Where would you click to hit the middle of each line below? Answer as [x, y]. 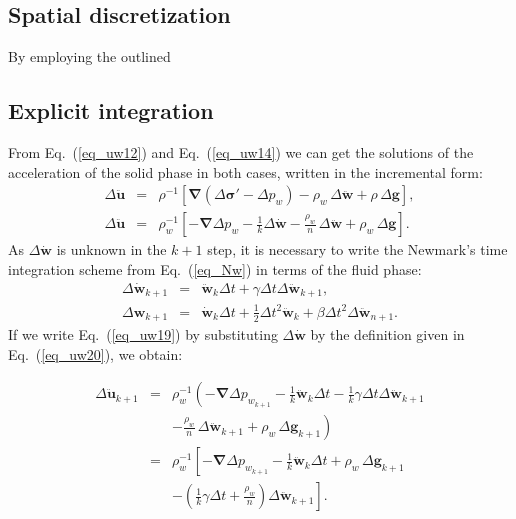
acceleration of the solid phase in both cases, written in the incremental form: [245, 171]
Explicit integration [111, 110]
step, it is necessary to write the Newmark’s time [357, 249]
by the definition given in [387, 334]
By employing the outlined [89, 56]
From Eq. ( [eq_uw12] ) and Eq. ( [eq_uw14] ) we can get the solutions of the [241, 152]
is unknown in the [111, 249]
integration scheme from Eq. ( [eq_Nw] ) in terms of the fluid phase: [215, 268]
